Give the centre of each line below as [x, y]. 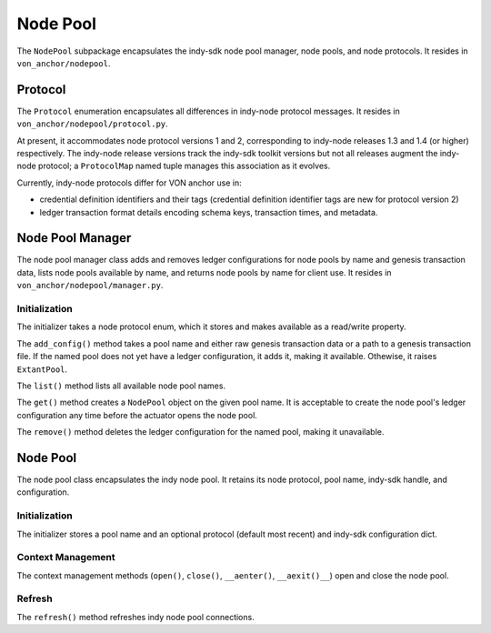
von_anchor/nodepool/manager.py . [90, 286]
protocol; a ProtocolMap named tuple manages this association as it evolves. [184, 166]
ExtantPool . [42, 369]
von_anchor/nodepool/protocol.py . [92, 124]
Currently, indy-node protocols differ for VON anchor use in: [130, 183]
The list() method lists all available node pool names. [121, 386]
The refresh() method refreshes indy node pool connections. [135, 617]
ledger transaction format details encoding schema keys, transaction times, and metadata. [209, 212]
